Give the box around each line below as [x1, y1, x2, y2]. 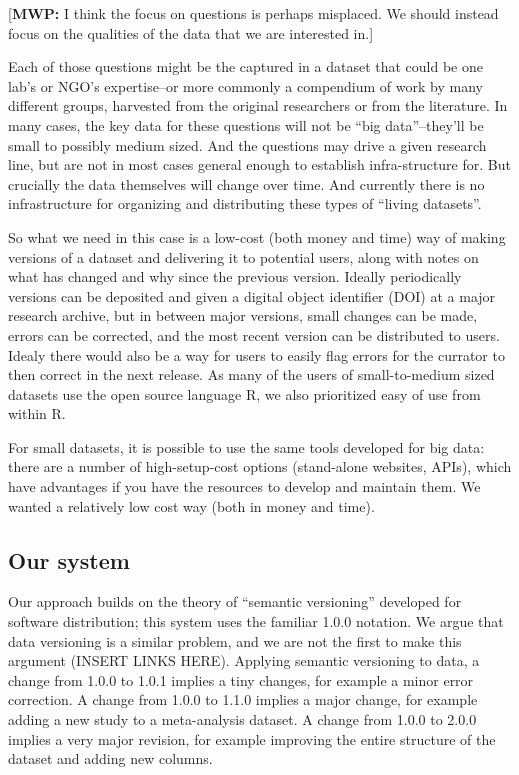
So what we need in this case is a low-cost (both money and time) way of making [8, 226, 506, 247]
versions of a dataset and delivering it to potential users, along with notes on [8, 246, 479, 267]
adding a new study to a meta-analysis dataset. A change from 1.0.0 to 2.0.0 [8, 709, 477, 730]
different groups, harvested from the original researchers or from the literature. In [8, 95, 508, 116]
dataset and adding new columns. [8, 748, 213, 769]
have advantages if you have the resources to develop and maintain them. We [8, 476, 481, 497]
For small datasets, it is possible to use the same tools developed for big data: [8, 436, 485, 457]
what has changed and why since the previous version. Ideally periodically [8, 266, 462, 287]
